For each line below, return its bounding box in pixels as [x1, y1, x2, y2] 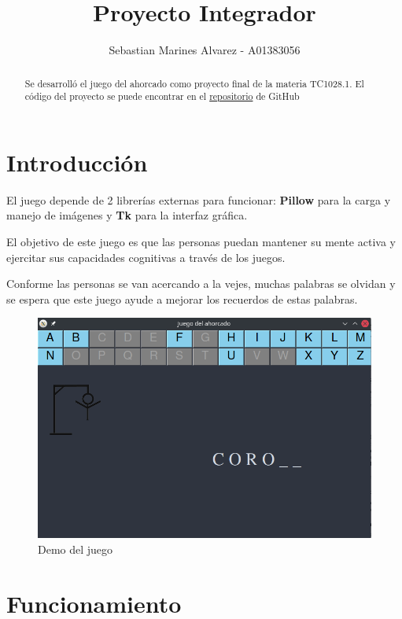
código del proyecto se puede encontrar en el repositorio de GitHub [24, 90, 300, 103]
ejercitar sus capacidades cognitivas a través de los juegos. [6, 249, 286, 265]
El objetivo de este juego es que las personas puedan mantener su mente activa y [6, 233, 396, 249]
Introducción [6, 146, 148, 178]
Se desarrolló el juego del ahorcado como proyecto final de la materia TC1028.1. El [24, 76, 364, 90]
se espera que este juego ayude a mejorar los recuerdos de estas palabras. [6, 290, 358, 307]
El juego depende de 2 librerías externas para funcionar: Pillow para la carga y [6, 191, 391, 208]
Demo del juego [38, 540, 113, 557]
